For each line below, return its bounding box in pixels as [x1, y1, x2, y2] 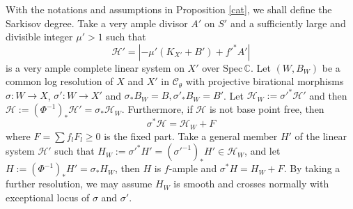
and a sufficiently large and [230, 15, 346, 30]
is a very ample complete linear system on [6, 60, 185, 75]
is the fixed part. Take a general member [104, 128, 278, 143]
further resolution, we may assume [6, 176, 152, 191]
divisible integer [6, 29, 73, 44]
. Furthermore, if [121, 102, 193, 116]
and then [309, 88, 347, 102]
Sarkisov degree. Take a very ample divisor [6, 15, 188, 30]
